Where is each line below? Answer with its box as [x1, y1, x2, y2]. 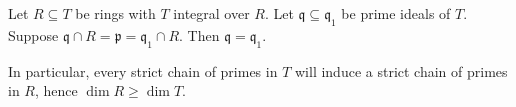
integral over [173, 3, 250, 23]
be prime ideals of [341, 3, 451, 23]
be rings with [75, 3, 156, 23]
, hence [34, 80, 78, 101]
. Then [179, 24, 220, 45]
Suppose [8, 24, 59, 45]
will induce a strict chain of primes [294, 60, 508, 81]
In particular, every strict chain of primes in [8, 60, 278, 81]
